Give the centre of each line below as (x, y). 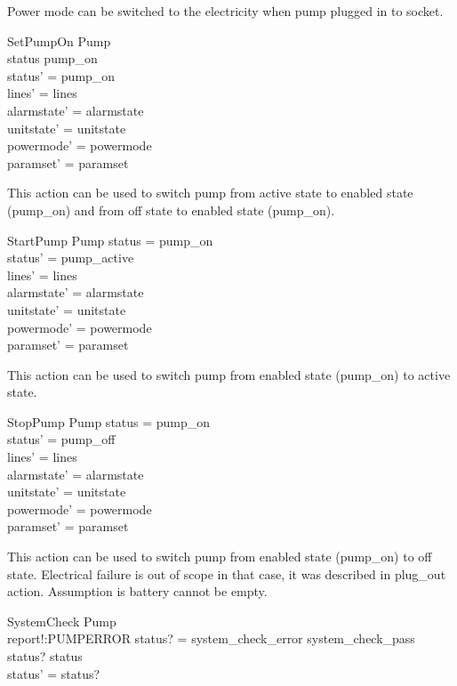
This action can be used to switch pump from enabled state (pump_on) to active (229, 374)
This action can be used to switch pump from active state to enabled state (210, 193)
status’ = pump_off (61, 439)
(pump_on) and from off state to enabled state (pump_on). (171, 210)
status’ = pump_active (71, 258)
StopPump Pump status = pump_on (109, 421)
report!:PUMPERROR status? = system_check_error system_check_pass (211, 638)
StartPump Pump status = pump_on (110, 240)
